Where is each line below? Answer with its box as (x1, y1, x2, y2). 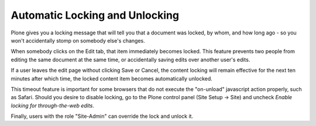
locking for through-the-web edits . (11, 102, 95, 109)
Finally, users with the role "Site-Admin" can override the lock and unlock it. (11, 113, 193, 120)
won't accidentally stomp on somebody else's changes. (11, 37, 146, 44)
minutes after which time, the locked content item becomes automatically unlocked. (11, 75, 213, 82)
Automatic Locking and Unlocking (11, 9, 180, 22)
